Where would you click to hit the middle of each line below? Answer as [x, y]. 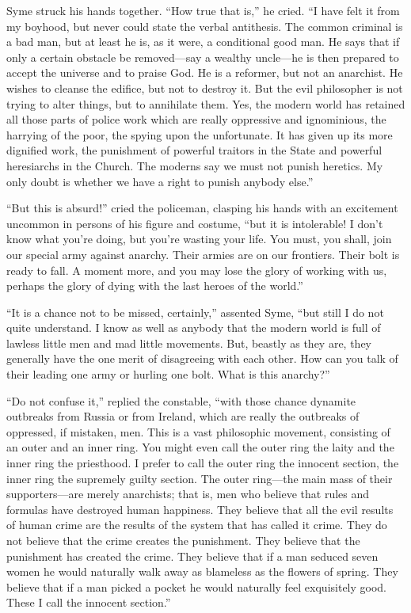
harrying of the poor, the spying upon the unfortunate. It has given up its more [200, 134]
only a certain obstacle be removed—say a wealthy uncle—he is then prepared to [203, 57]
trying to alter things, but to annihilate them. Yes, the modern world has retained [206, 103]
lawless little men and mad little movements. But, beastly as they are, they [189, 343]
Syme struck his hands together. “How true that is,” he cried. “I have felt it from [203, 10]
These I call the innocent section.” [89, 602]
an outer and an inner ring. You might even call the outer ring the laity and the [200, 447]
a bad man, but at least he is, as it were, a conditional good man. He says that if [203, 42]
